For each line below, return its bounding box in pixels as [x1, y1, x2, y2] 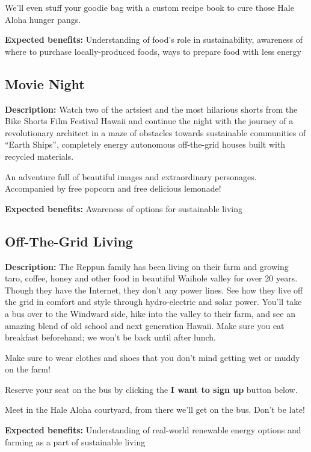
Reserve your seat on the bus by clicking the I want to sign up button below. [5, 383, 298, 395]
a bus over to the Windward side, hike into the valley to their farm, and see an [5, 307, 295, 319]
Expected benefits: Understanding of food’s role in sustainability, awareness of [5, 33, 303, 46]
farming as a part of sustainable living [5, 435, 146, 448]
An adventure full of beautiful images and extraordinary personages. [5, 170, 257, 183]
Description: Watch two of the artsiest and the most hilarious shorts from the [5, 102, 298, 115]
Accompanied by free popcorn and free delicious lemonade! [5, 182, 221, 195]
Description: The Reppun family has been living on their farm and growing [5, 260, 289, 272]
